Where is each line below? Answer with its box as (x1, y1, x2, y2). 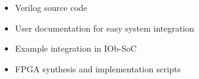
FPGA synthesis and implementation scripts (15, 62, 181, 75)
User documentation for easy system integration (15, 21, 195, 34)
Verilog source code (15, 1, 87, 13)
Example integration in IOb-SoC (15, 42, 137, 55)
